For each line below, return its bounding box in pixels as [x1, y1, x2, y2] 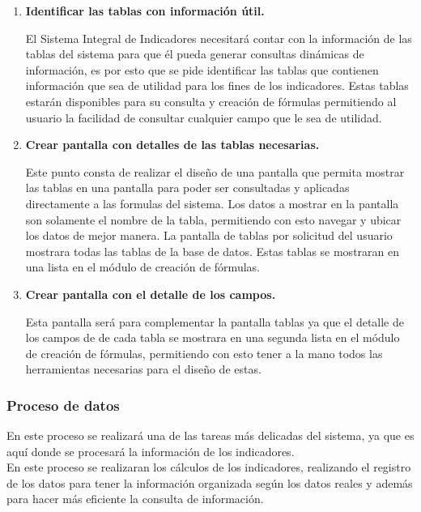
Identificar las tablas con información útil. [25, 2, 265, 19]
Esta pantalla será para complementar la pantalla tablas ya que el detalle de [25, 313, 404, 330]
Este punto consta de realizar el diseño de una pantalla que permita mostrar [25, 163, 405, 180]
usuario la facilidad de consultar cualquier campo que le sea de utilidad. [25, 109, 382, 126]
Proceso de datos [6, 395, 120, 415]
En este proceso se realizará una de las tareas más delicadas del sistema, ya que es [6, 427, 415, 444]
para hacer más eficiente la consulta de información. [6, 490, 264, 507]
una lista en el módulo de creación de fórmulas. [25, 258, 260, 275]
